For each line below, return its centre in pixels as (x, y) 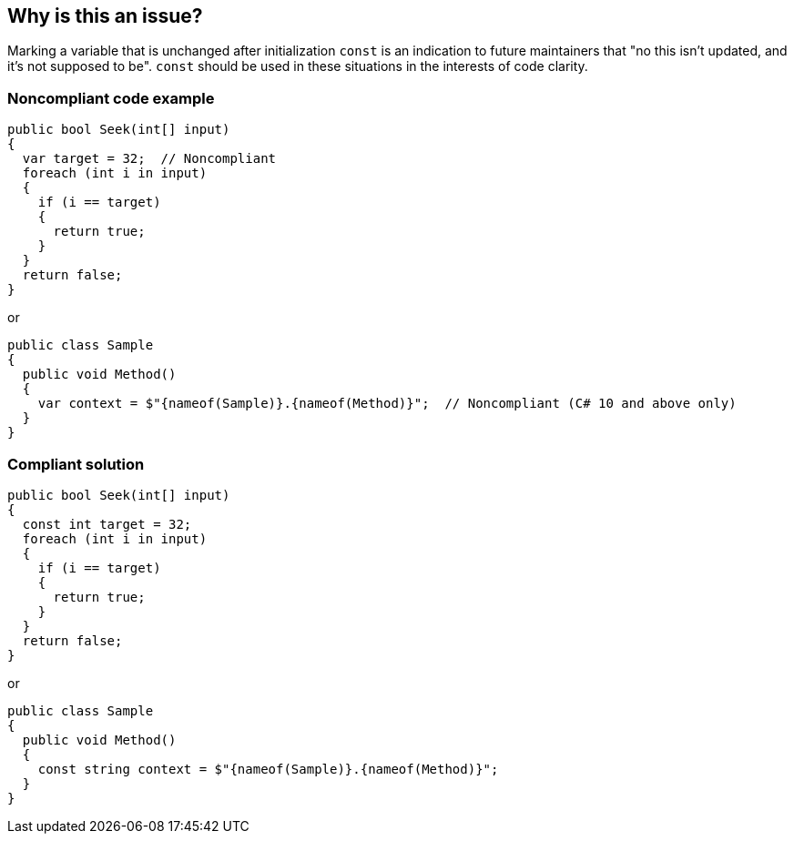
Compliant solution (76, 464)
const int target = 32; (107, 524)
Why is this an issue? (105, 16)
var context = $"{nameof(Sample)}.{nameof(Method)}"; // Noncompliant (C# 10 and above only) (387, 404)
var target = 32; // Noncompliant (149, 159)
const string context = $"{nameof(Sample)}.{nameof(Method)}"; (268, 769)
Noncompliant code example (111, 98)
